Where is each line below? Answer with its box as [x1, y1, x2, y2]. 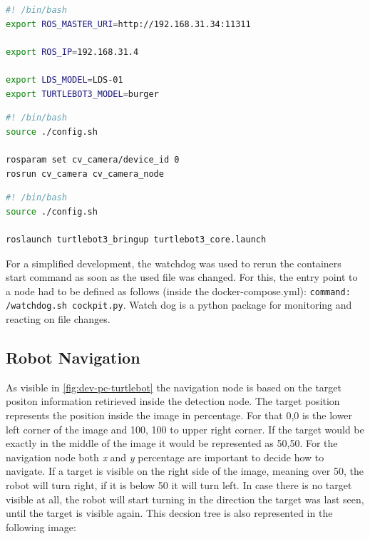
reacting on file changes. [6, 312, 111, 326]
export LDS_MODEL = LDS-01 [6, 74, 123, 85]
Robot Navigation [6, 346, 140, 368]
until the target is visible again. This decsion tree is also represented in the [6, 505, 333, 520]
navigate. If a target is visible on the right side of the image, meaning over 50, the [6, 463, 364, 478]
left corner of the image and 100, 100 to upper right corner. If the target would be [6, 421, 364, 436]
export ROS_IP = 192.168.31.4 [6, 46, 139, 57]
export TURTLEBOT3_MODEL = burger [6, 88, 159, 99]
